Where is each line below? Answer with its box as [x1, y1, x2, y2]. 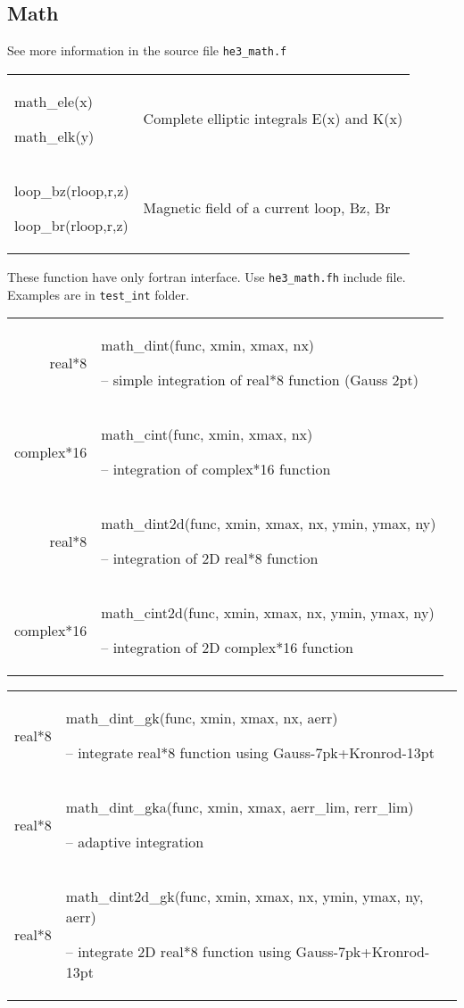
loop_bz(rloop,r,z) [14, 179, 129, 201]
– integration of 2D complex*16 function [101, 637, 353, 658]
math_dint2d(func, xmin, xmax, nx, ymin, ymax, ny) [101, 513, 436, 534]
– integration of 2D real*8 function [101, 548, 319, 569]
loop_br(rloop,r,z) [14, 214, 128, 235]
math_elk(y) [14, 125, 95, 146]
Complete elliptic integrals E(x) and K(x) [143, 108, 403, 129]
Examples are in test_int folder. [7, 285, 189, 303]
